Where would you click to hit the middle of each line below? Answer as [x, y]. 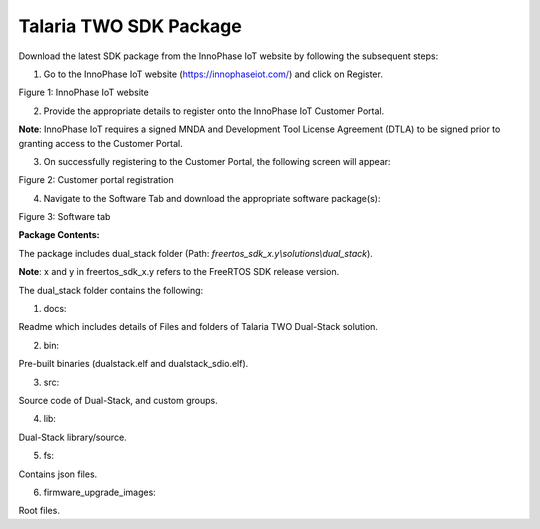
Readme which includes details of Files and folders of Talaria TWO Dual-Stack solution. [198, 327]
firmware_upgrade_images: [100, 492]
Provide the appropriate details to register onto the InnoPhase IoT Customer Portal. [214, 111]
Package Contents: [59, 235]
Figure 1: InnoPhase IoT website [83, 92]
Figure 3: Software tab [64, 217]
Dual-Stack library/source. [72, 437]
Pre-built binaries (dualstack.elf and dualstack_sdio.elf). [133, 364]
